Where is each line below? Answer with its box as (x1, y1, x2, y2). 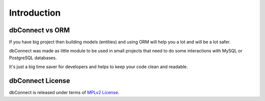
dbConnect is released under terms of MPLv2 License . (9, 90, 120, 96)
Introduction (9, 7, 61, 18)
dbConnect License (9, 76, 71, 85)
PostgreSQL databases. (9, 54, 57, 61)
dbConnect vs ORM (9, 26, 70, 34)
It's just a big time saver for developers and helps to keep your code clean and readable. (9, 64, 188, 70)
